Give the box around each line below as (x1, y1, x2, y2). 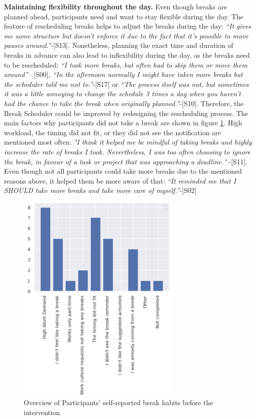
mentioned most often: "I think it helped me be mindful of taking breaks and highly (4, 137, 252, 147)
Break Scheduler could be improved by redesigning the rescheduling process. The (4, 108, 249, 118)
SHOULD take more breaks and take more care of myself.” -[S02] (4, 185, 197, 195)
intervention (24, 407, 60, 417)
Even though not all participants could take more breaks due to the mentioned (4, 166, 242, 176)
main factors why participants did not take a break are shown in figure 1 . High (4, 117, 243, 128)
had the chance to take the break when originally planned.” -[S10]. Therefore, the (4, 98, 244, 108)
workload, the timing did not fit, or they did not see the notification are (4, 127, 221, 137)
